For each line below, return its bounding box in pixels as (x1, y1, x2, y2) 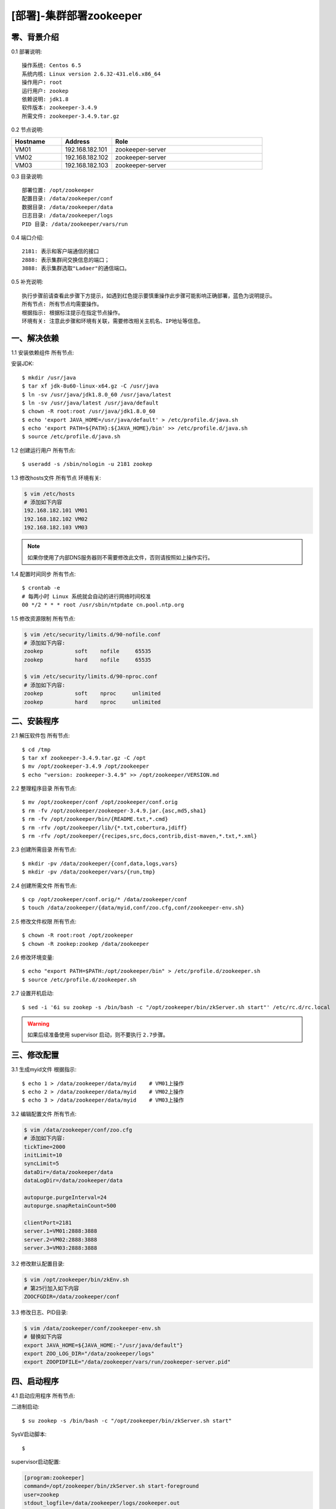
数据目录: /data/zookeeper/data (22, 203, 113, 211)
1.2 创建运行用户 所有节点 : (11, 447, 76, 454)
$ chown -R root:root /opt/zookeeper (22, 932, 134, 939)
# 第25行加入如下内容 (24, 1284, 80, 1292)
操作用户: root (22, 79, 63, 86)
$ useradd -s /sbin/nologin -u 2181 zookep (22, 461, 153, 468)
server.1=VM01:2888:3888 (24, 1228, 98, 1234)
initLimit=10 (24, 1152, 63, 1158)
